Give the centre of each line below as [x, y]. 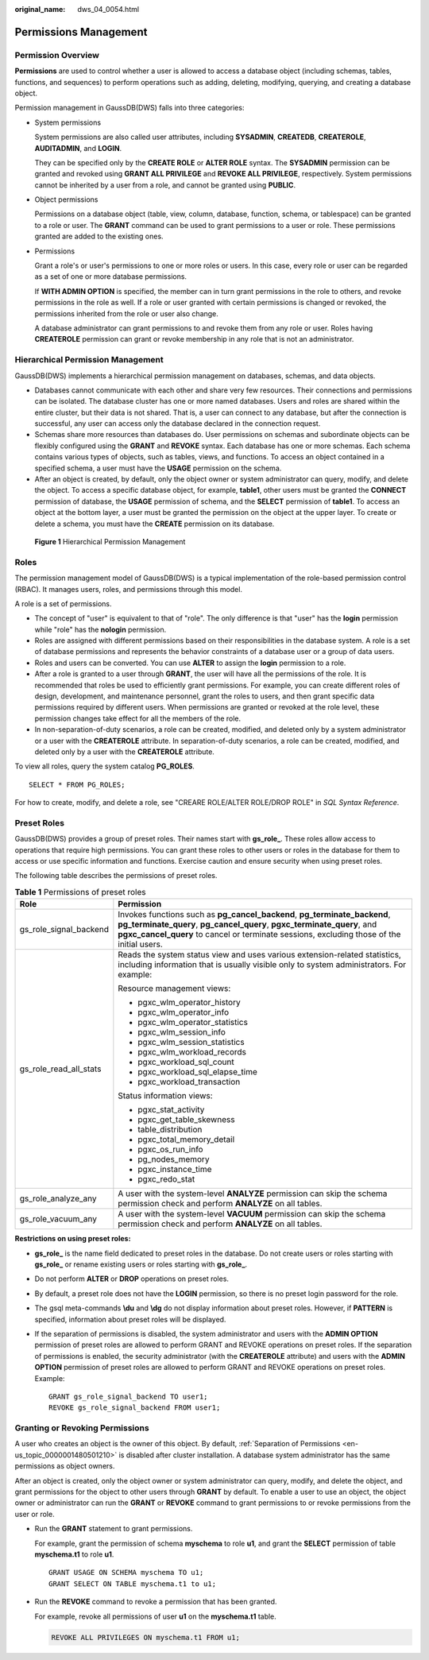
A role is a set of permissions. [63, 603]
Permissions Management [81, 32]
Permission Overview [57, 55]
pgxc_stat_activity [171, 1110]
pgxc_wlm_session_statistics [191, 1043]
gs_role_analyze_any [58, 1198]
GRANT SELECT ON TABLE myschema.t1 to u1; [133, 1584]
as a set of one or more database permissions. [110, 277]
